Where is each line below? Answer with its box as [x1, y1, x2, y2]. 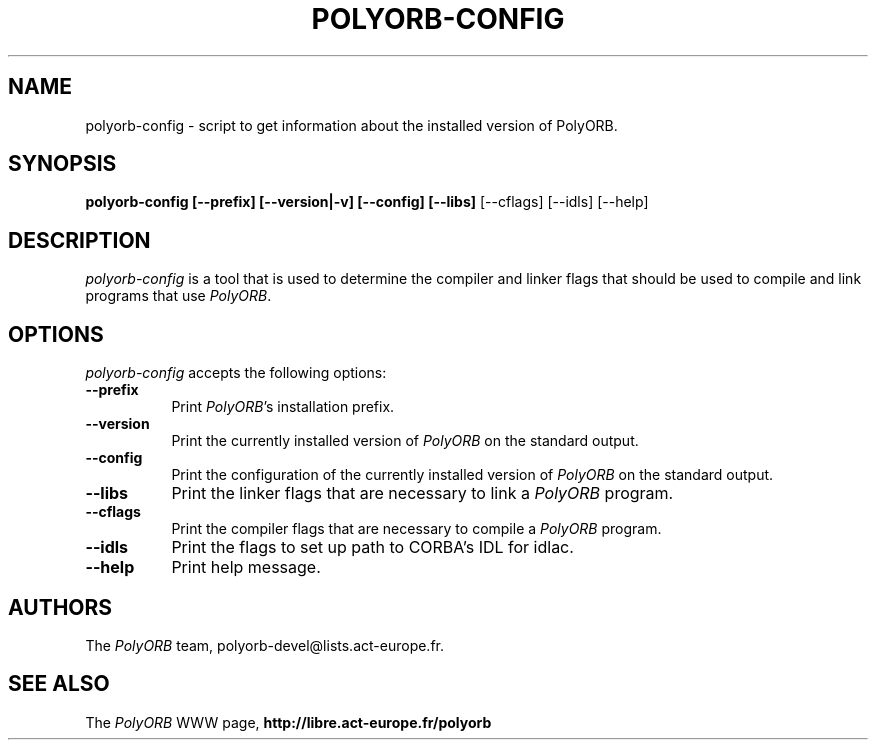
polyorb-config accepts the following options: [85, 364, 387, 382]
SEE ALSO [8, 671, 110, 697]
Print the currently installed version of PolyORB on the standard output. [171, 432, 639, 450]
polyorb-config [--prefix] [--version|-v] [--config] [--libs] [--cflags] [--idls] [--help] [85, 193, 649, 211]
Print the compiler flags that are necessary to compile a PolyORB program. [171, 520, 662, 538]
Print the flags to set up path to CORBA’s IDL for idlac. [171, 537, 574, 558]
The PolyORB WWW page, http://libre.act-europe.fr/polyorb [85, 713, 492, 731]
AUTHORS [8, 594, 113, 620]
